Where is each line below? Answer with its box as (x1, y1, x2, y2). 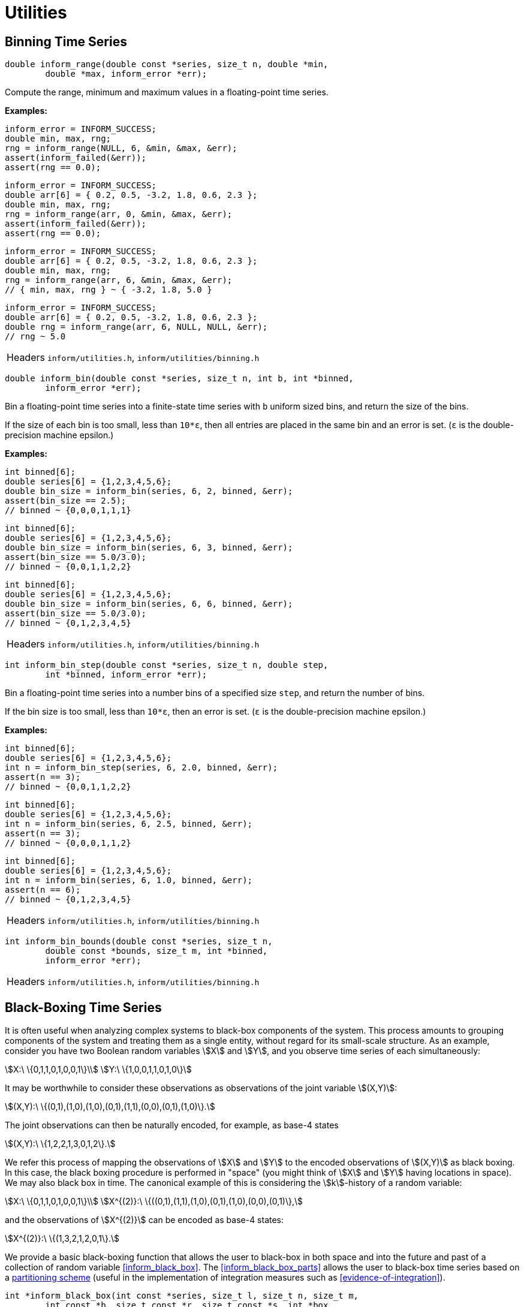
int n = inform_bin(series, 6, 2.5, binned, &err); (5, 819, 253, 829)
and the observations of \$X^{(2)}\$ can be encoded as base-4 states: (5, 1215, 284, 1225)
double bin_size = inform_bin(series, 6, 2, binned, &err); (5, 486, 293, 496)
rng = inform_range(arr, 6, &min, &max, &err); (5, 275, 233, 285)
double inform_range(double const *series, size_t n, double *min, (5, 59, 329, 70)
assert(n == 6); (5, 885, 81, 895)
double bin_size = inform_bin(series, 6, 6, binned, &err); (5, 599, 293, 609)
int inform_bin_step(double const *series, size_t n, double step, (5, 660, 329, 670)
